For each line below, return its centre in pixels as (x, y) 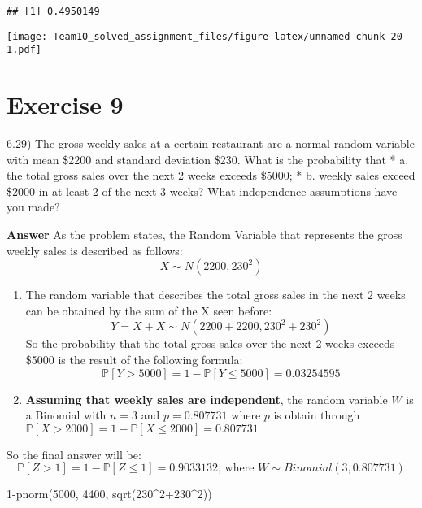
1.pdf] (24, 50)
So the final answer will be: (74, 454)
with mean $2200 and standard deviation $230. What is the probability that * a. (208, 159)
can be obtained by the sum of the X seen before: (149, 310)
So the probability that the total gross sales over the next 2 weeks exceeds (210, 343)
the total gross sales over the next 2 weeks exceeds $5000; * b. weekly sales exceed (211, 175)
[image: (27, 36)
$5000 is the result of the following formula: (134, 360)
